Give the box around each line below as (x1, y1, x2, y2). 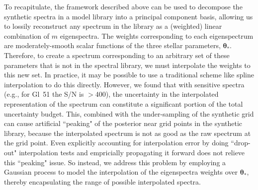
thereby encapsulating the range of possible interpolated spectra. (4, 176, 201, 187)
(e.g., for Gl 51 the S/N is (4, 89, 84, 99)
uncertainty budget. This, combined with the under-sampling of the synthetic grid (4, 108, 254, 119)
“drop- (231, 137, 251, 148)
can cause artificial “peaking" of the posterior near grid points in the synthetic (4, 118, 243, 128)
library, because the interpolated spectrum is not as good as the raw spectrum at (4, 127, 251, 138)
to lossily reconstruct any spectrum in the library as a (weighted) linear (4, 21, 222, 31)
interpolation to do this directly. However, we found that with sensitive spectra (4, 79, 245, 89)
